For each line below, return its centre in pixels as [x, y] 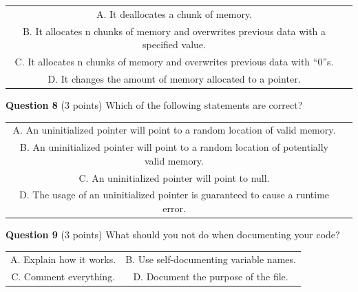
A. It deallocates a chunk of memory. [174, 13]
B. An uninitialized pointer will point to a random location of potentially [174, 147]
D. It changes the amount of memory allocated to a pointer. [174, 78]
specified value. [174, 44]
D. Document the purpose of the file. [211, 277]
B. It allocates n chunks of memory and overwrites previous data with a [174, 31]
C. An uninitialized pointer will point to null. [174, 177]
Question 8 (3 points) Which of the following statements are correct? [154, 104]
